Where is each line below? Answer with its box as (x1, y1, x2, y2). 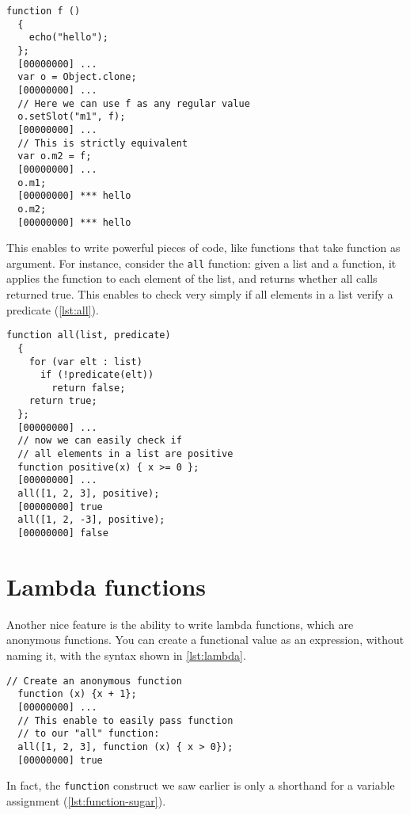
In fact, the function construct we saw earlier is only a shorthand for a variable (6, 777, 395, 794)
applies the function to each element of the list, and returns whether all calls (6, 270, 378, 287)
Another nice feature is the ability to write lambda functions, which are (6, 615, 354, 632)
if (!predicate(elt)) (40, 369, 154, 381)
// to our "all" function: (17, 728, 160, 740)
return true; (28, 395, 97, 407)
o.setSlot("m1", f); (17, 111, 126, 123)
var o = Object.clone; (17, 71, 137, 83)
